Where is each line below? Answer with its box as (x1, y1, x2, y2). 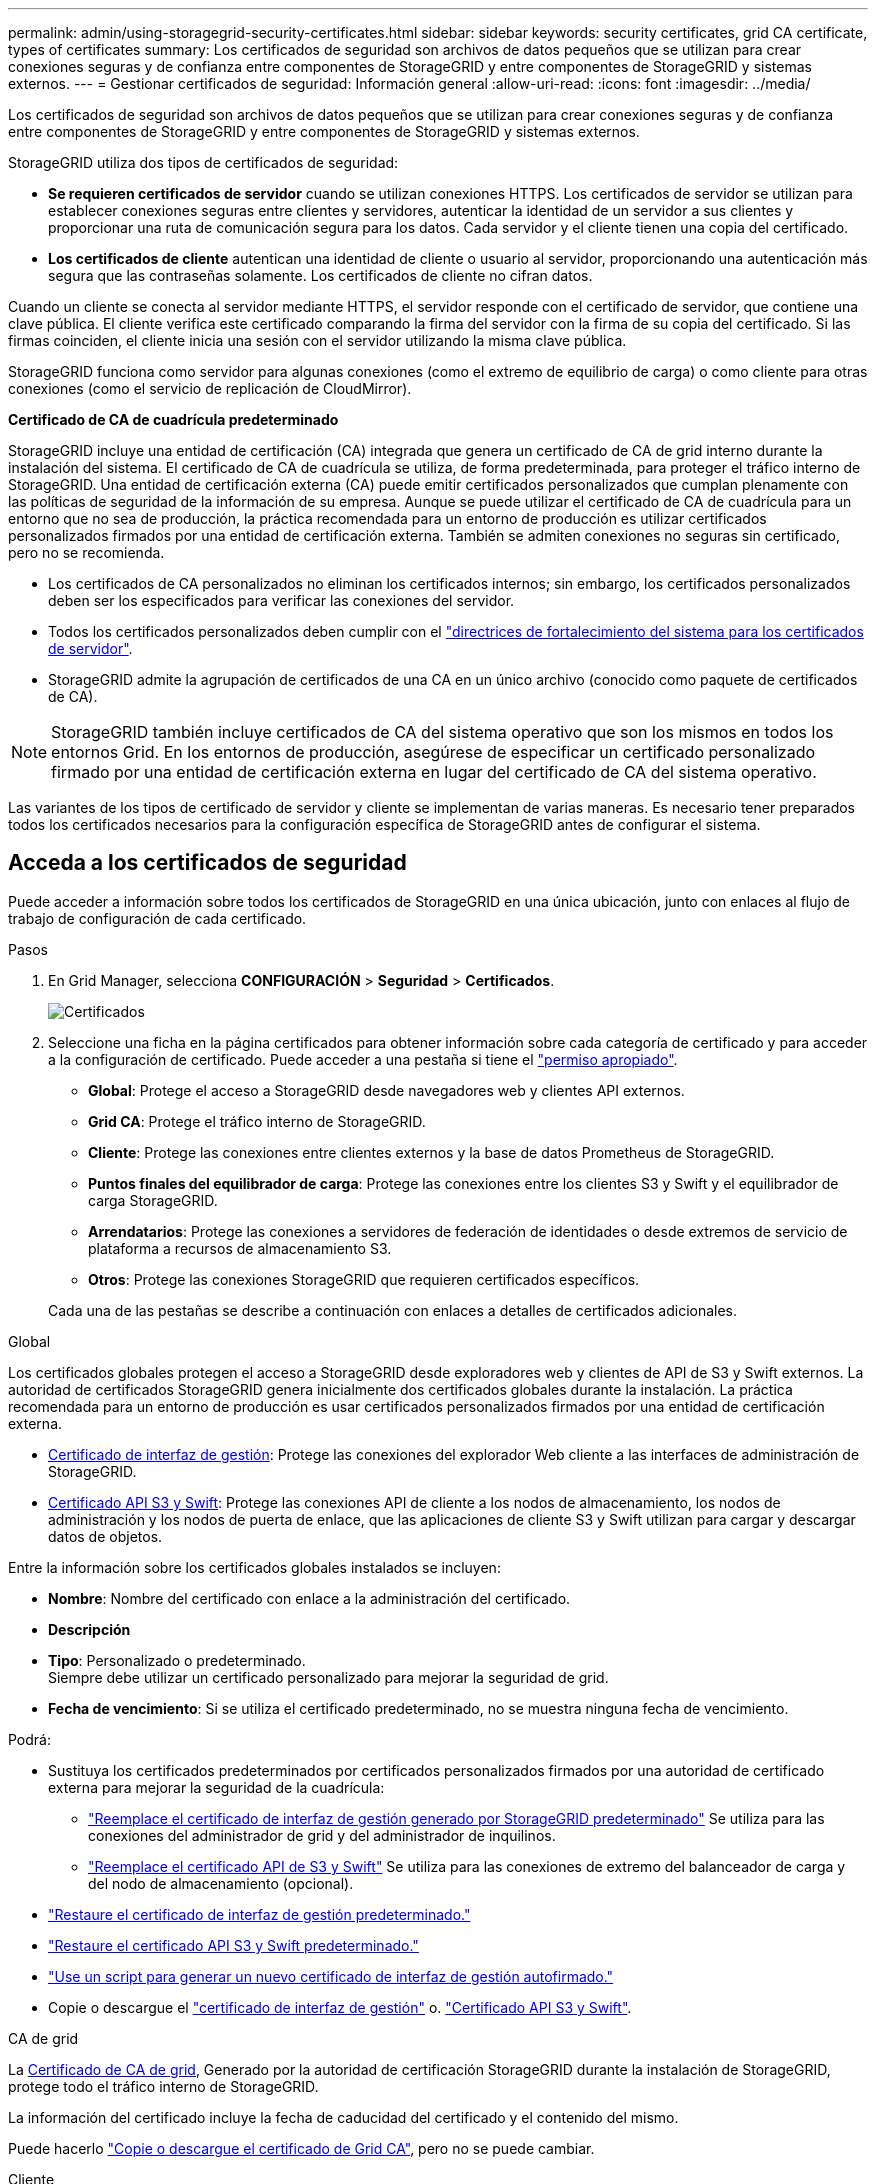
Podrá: (8, 1730, 51, 1748)
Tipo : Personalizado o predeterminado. (48, 1651, 306, 1669)
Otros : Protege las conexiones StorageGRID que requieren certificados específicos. (88, 1270, 640, 1288)
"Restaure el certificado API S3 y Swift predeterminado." (48, 1936, 419, 1954)
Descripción (48, 1620, 131, 1638)
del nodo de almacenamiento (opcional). (88, 1874, 354, 1892)
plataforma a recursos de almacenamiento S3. (88, 1239, 392, 1257)
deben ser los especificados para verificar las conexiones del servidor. (48, 592, 515, 609)
